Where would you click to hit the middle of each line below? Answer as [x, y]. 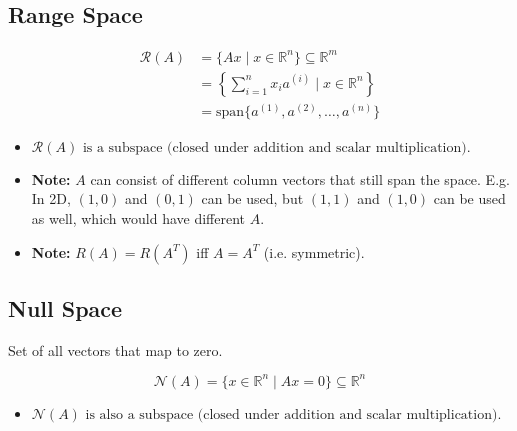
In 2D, [51, 198]
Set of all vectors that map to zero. [115, 349]
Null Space [65, 307]
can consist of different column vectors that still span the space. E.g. [300, 178]
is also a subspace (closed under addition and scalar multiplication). [293, 414]
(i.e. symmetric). [314, 251]
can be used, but [252, 198]
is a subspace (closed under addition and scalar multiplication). [276, 147]
